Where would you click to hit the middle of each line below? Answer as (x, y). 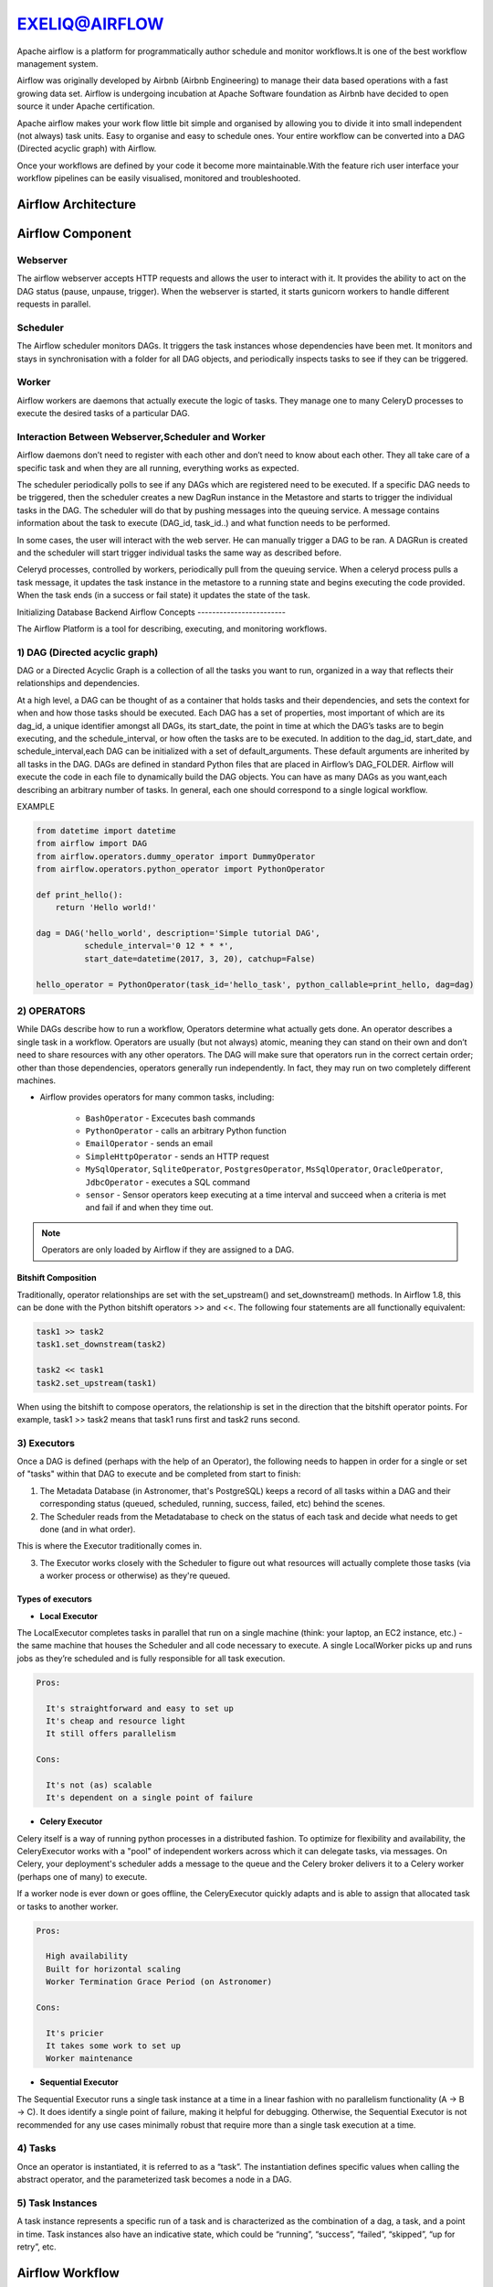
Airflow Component (74, 233)
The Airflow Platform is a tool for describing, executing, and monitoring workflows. (172, 628)
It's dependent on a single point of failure (149, 1798)
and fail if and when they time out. (149, 1208)
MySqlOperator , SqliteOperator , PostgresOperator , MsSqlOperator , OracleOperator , (264, 1169)
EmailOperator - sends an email (149, 1143)
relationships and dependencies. (79, 683)
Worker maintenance (89, 2059)
